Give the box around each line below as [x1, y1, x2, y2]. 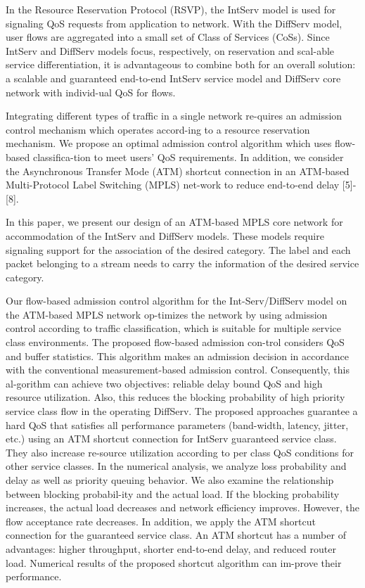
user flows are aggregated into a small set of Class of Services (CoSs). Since [6, 30, 330, 44]
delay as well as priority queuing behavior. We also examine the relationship [6, 473, 334, 487]
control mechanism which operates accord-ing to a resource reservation [6, 122, 310, 136]
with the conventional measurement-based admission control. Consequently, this [6, 362, 350, 377]
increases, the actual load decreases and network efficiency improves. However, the [6, 500, 359, 515]
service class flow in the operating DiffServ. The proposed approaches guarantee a [6, 404, 358, 418]
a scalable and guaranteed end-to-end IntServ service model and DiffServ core [6, 70, 341, 85]
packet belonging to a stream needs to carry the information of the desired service [6, 256, 359, 271]
